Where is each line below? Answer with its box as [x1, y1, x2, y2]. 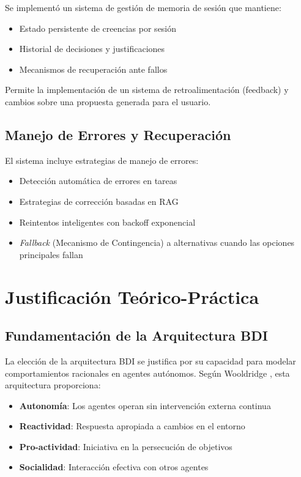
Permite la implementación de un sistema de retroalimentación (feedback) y [5, 83, 289, 96]
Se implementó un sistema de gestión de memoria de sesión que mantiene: [5, 1, 281, 13]
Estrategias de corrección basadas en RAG [19, 194, 179, 207]
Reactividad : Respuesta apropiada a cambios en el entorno [19, 420, 245, 432]
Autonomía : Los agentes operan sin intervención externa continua [19, 399, 271, 412]
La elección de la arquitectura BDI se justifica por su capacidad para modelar [5, 354, 296, 367]
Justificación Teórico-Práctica [5, 284, 259, 309]
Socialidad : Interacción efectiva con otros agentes [19, 460, 209, 473]
